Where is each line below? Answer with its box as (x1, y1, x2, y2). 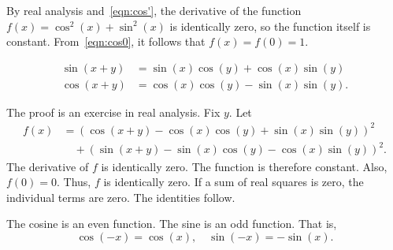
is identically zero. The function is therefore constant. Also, (101, 158, 387, 174)
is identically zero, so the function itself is (169, 17, 371, 34)
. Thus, (57, 174, 91, 190)
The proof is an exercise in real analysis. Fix (6, 103, 221, 120)
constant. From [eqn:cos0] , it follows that (6, 33, 206, 50)
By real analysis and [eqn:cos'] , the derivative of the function (6, 2, 302, 18)
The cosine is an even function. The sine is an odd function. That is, (6, 215, 337, 232)
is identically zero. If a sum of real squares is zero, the (103, 174, 364, 190)
